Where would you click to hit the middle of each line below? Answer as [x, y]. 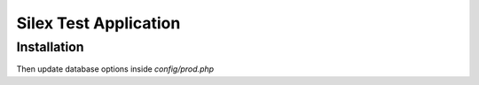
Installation [50, 47]
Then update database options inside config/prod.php [115, 69]
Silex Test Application [98, 23]
